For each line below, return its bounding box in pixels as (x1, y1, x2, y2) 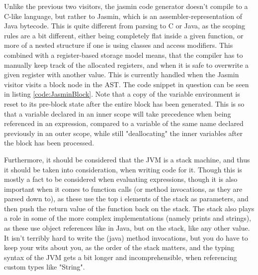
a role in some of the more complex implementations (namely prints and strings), (4, 213, 252, 223)
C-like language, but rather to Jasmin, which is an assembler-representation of (4, 10, 243, 21)
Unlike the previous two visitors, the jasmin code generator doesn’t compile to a (4, 1, 248, 11)
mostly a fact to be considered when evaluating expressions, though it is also (4, 174, 238, 184)
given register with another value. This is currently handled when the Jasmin (4, 69, 239, 80)
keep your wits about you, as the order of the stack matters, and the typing (4, 242, 235, 253)
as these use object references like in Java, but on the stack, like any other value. (4, 223, 250, 233)
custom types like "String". (4, 262, 85, 272)
